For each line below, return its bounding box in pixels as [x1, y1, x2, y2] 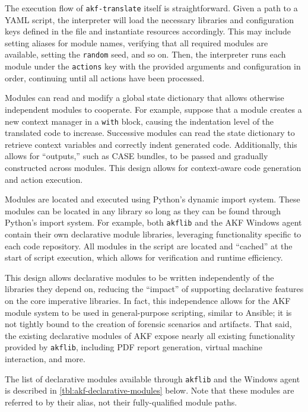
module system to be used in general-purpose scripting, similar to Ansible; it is [5, 306, 292, 318]
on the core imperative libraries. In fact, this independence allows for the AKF [5, 294, 291, 306]
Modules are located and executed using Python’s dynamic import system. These [5, 193, 300, 205]
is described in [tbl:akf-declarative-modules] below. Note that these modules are [5, 384, 294, 397]
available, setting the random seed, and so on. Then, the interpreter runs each [5, 48, 286, 61]
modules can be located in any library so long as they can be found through [5, 204, 281, 217]
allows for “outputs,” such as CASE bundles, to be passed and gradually [5, 150, 268, 162]
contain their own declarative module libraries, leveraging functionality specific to [5, 228, 301, 240]
